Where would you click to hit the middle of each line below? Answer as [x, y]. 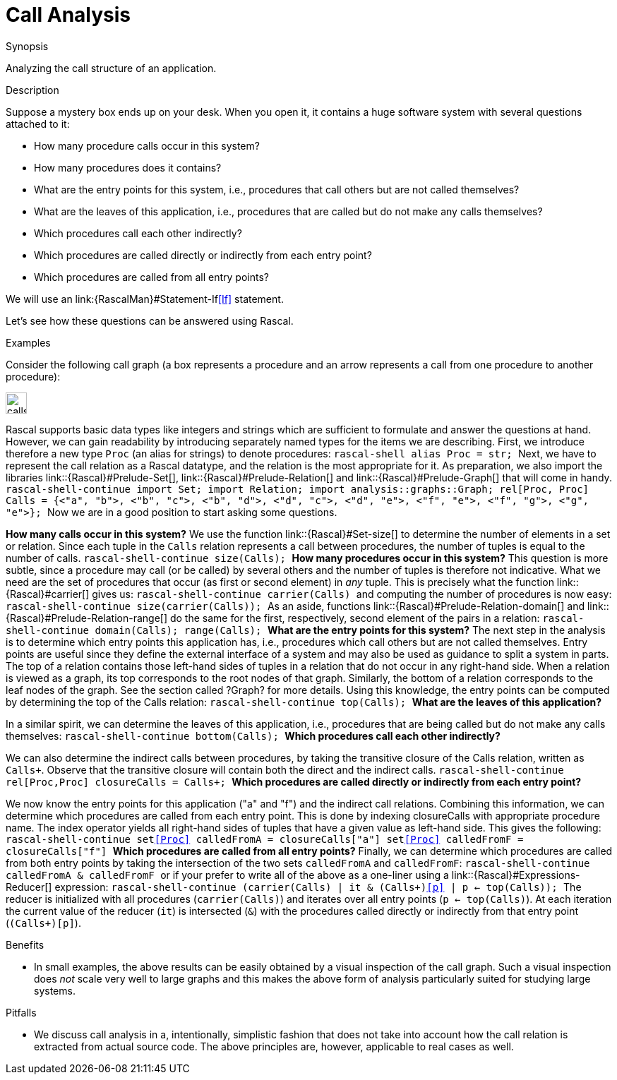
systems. [55, 990]
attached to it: [38, 124]
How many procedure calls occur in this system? [147, 145]
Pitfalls [21, 1012]
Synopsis [27, 46]
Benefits [25, 944]
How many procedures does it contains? [128, 167]
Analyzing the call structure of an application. [111, 68]
